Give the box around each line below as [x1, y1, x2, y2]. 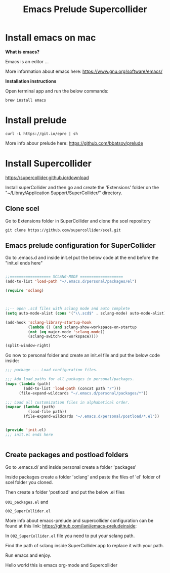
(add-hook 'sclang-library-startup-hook [5, 320, 92, 325]
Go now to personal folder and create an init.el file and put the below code [5, 352, 160, 359]
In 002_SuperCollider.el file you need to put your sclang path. [5, 533, 135, 539]
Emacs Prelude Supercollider [22, 4, 148, 15]
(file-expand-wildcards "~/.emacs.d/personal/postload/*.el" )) [23, 414, 159, 419]
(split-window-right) [5, 343, 51, 348]
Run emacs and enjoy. [5, 552, 52, 558]
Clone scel [5, 204, 39, 213]
